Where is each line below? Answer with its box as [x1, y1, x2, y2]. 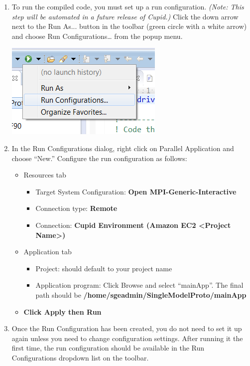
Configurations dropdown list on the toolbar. [11, 352, 149, 363]
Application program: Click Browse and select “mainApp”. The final [35, 280, 244, 290]
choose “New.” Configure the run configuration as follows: [11, 153, 187, 163]
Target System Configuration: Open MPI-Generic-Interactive [35, 186, 237, 196]
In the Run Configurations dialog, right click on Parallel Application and [11, 143, 234, 153]
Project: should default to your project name [35, 263, 172, 273]
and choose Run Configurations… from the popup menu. [11, 30, 183, 41]
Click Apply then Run [23, 306, 102, 317]
